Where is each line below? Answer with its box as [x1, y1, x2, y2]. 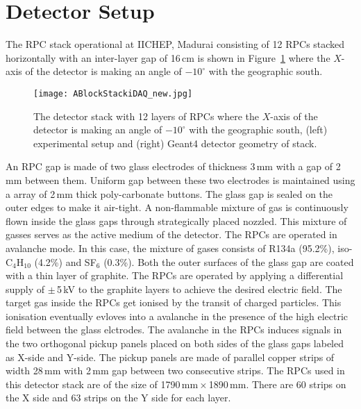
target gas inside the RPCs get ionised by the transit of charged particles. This [6, 295, 342, 310]
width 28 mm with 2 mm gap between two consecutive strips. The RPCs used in [6, 363, 345, 378]
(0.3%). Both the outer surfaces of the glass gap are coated [103, 254, 354, 269]
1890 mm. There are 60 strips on [208, 376, 346, 391]
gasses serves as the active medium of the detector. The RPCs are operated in [6, 227, 337, 242]
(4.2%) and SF [34, 254, 96, 269]
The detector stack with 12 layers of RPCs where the [33, 108, 260, 123]
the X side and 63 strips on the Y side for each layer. [6, 390, 231, 405]
